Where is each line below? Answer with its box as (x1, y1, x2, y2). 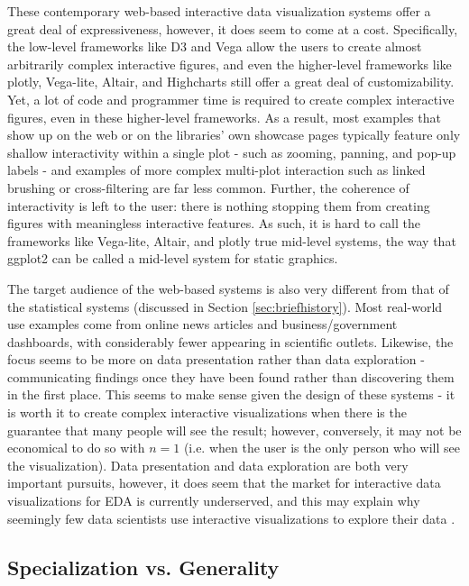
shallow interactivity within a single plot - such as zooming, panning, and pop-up (7, 142, 456, 161)
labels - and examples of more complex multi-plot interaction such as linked (7, 160, 426, 179)
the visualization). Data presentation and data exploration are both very (7, 455, 409, 474)
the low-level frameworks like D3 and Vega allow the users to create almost (7, 37, 422, 56)
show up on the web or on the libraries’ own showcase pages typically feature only (7, 125, 461, 144)
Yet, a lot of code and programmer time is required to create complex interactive (7, 89, 455, 108)
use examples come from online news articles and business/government (7, 315, 398, 334)
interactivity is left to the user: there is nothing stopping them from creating (7, 196, 430, 215)
